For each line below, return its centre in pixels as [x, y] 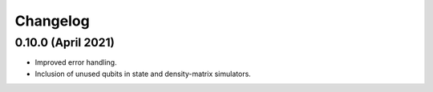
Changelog [52, 21]
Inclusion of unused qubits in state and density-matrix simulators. [143, 74]
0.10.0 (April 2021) [65, 42]
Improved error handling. [76, 62]
